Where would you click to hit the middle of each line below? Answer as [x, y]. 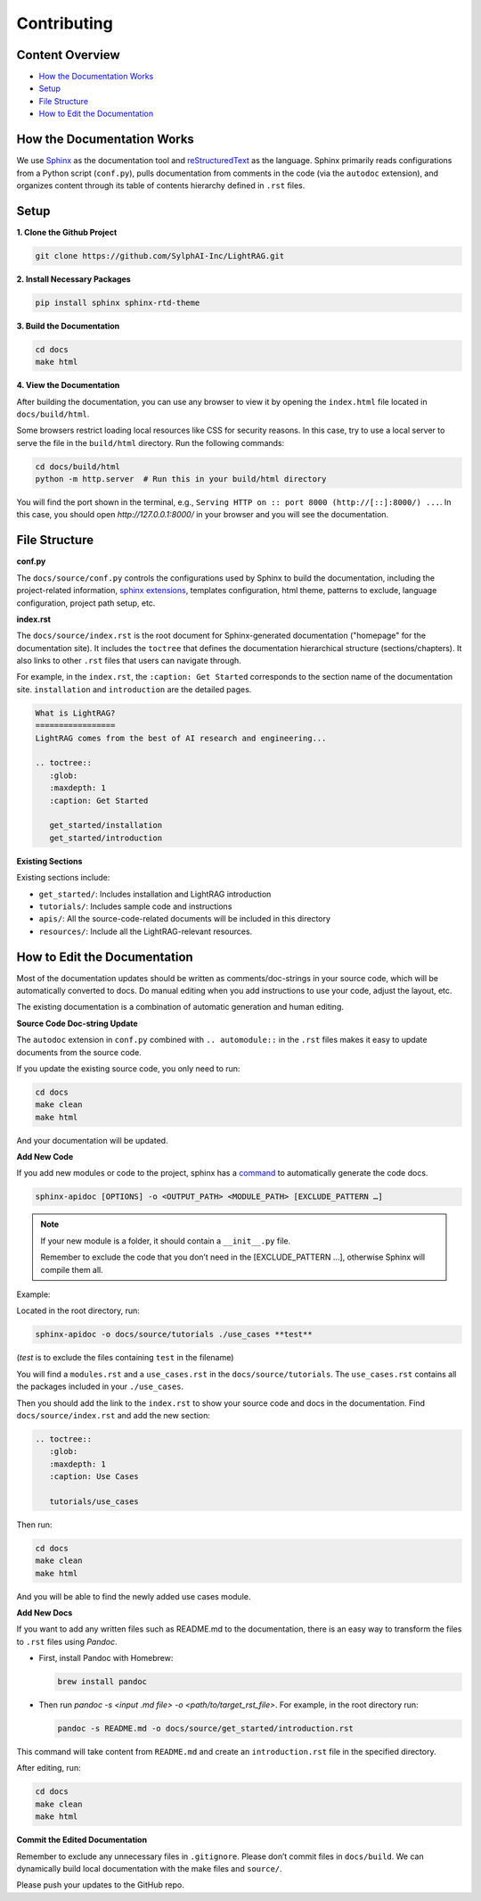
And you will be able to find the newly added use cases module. [134, 1596]
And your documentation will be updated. [92, 1140]
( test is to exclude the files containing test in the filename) [125, 1358]
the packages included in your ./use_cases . [100, 1386]
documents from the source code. [79, 1052]
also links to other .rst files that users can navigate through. [129, 661]
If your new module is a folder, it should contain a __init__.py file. [166, 1241]
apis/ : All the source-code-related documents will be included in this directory [185, 919]
